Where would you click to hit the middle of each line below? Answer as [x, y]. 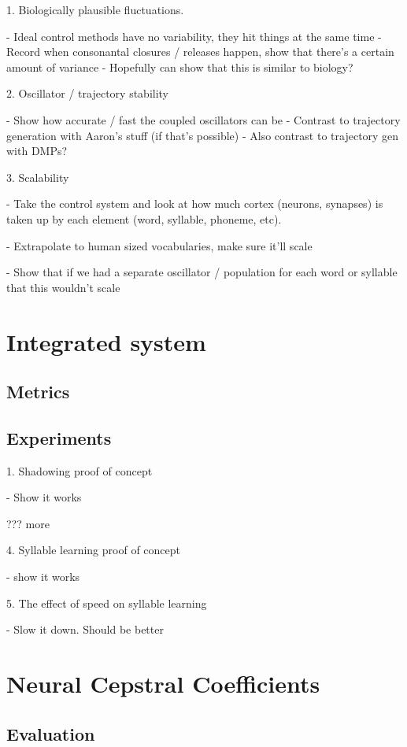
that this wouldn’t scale [63, 287]
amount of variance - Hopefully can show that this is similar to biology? [180, 67]
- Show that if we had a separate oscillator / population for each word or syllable [202, 272]
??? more [28, 523]
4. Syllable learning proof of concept [94, 550]
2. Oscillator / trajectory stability [88, 93]
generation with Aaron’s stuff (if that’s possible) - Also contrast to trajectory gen [203, 135]
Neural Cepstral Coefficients [163, 684]
